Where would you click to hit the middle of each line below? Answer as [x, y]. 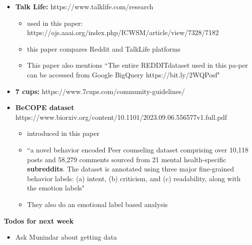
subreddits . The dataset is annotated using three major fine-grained [130, 169]
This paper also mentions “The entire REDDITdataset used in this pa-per [137, 65]
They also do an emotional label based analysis [97, 204]
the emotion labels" [56, 188]
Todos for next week [39, 220]
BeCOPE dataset [45, 107]
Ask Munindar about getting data [66, 237]
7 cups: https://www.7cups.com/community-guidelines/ [100, 91]
